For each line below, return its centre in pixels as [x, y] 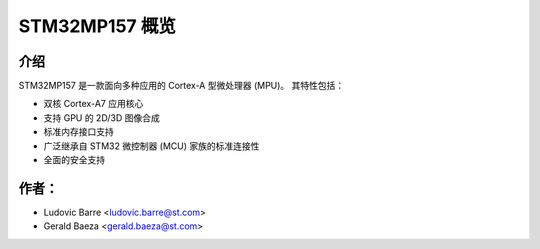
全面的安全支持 [74, 160]
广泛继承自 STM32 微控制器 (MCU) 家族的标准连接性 [151, 146]
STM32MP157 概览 [97, 26]
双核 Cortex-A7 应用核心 [93, 104]
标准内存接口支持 [78, 132]
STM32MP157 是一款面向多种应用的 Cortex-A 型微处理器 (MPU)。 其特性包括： [181, 86]
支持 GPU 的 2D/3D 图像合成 [101, 117]
